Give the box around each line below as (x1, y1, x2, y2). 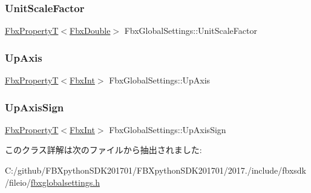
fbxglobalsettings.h (30, 175, 100, 188)
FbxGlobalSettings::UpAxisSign (109, 123, 226, 136)
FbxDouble (70, 24, 111, 37)
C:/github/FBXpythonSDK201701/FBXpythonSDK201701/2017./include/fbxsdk (5, 164, 306, 177)
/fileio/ (5, 175, 31, 188)
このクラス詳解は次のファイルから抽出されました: (5, 143, 202, 156)
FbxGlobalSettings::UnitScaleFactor (124, 24, 257, 37)
